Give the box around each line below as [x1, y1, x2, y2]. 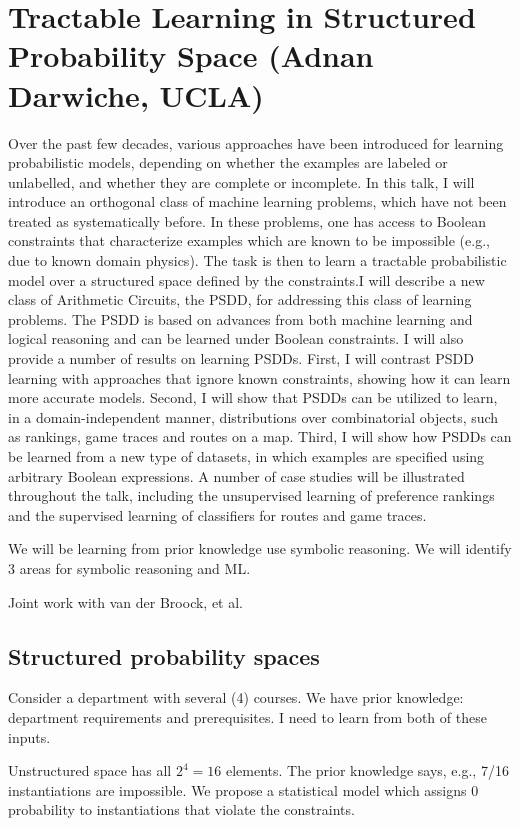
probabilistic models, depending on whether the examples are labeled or [8, 152, 448, 173]
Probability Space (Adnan [8, 35, 374, 76]
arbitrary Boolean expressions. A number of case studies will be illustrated [8, 465, 465, 486]
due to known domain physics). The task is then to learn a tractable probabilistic [8, 250, 507, 271]
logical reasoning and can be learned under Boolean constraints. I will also [8, 328, 464, 349]
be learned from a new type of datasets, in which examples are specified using [8, 446, 485, 466]
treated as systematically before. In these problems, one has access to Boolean [8, 210, 487, 231]
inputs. [8, 726, 51, 747]
